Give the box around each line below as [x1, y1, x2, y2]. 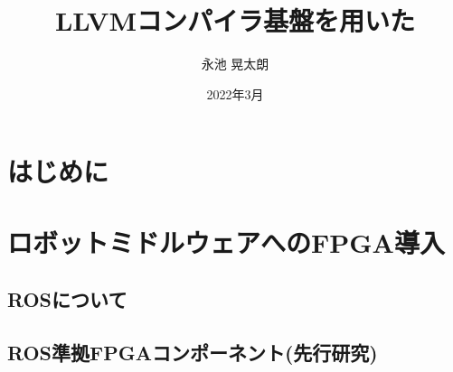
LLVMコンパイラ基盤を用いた [54, 2, 416, 39]
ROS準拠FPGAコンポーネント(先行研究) [7, 339, 378, 367]
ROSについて [7, 285, 127, 313]
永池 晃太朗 [201, 54, 269, 73]
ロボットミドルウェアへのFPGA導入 [7, 223, 445, 260]
